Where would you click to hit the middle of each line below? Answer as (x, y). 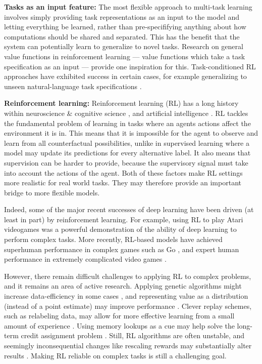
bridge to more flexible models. (52, 192)
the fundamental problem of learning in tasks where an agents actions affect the (127, 123)
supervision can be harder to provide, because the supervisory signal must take (126, 162)
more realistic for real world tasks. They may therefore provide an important (123, 183)
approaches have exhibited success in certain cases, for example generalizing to (125, 76)
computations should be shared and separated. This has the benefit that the (122, 36)
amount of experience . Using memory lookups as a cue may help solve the (119, 325)
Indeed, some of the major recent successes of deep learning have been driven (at (129, 209)
